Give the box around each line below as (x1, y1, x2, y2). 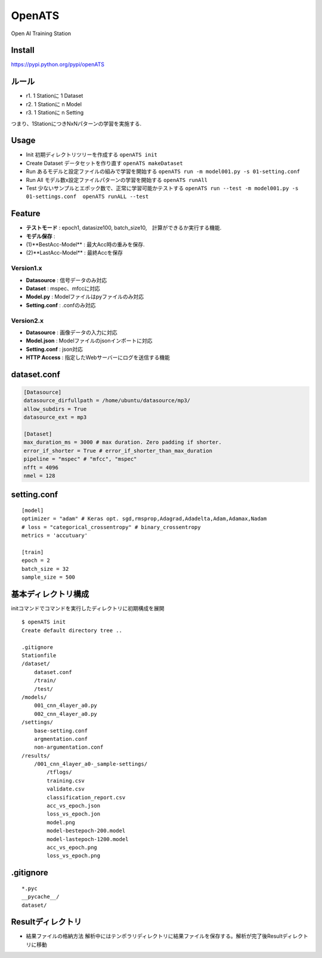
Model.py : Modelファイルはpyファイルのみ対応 (26, 293, 144, 301)
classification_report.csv (47, 794, 126, 801)
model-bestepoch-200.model (47, 827, 126, 835)
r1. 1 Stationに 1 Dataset (26, 92, 83, 100)
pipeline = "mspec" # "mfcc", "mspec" (23, 456, 137, 462)
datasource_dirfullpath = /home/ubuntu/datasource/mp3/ (23, 397, 191, 404)
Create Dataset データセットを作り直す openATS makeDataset (26, 159, 183, 166)
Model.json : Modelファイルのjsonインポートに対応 (26, 337, 153, 344)
